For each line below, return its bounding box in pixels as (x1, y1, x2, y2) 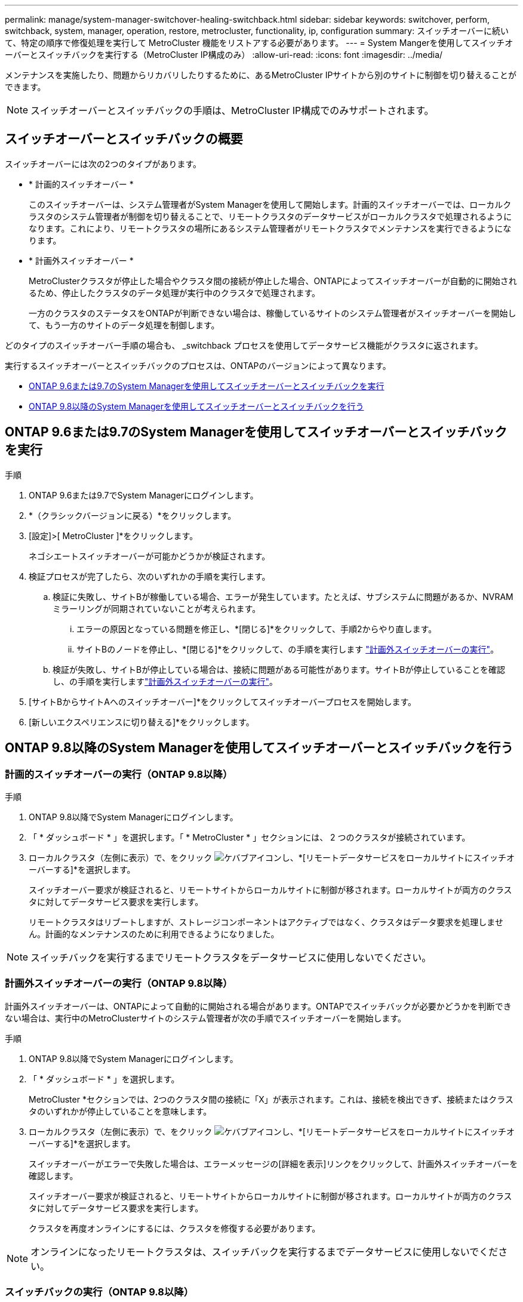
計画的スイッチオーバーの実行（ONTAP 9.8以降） (5, 768, 233, 780)
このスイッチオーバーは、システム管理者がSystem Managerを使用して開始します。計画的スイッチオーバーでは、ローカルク (29, 199, 512, 210)
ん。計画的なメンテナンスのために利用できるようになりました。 (29, 928, 279, 939)
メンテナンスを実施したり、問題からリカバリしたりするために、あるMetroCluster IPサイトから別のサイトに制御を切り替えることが (5, 70, 516, 80)
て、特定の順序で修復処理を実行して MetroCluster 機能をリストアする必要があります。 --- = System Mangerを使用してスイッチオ (5, 38, 513, 48)
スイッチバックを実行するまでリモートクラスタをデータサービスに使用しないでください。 (30, 951, 432, 964)
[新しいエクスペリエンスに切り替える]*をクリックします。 (29, 716, 254, 727)
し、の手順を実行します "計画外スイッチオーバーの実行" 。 (53, 676, 278, 687)
